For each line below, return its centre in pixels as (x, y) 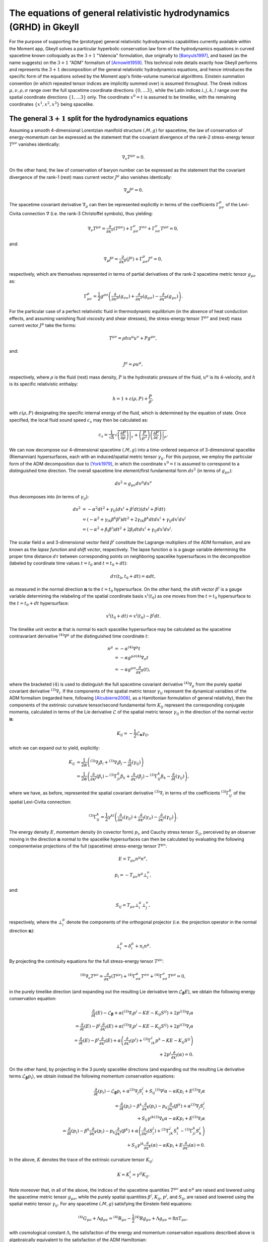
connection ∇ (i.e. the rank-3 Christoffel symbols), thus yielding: (88, 213)
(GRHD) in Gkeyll (44, 27)
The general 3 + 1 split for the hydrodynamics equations (99, 118)
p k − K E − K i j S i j (173, 1040)
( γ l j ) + (131, 817)
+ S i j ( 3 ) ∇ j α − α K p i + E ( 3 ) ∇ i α (175, 1091)
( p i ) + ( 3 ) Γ (140, 1040)
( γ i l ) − (151, 817)
